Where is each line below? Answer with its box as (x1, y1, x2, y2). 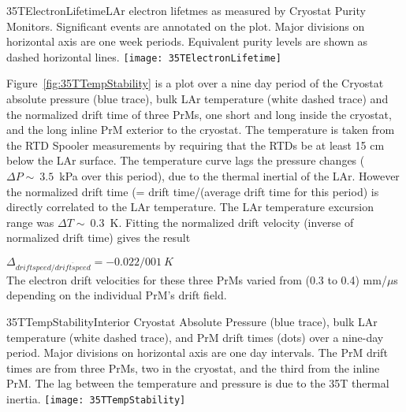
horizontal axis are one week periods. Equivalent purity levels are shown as (6, 33, 368, 50)
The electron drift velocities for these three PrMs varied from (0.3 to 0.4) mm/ (6, 271, 387, 288)
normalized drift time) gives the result (6, 229, 191, 246)
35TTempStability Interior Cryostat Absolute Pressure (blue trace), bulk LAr (6, 313, 378, 329)
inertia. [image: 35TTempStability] (6, 390, 186, 406)
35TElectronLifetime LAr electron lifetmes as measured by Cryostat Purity (6, 2, 366, 18)
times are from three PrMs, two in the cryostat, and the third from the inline (6, 359, 380, 376)
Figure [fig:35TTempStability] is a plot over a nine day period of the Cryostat (6, 75, 384, 91)
